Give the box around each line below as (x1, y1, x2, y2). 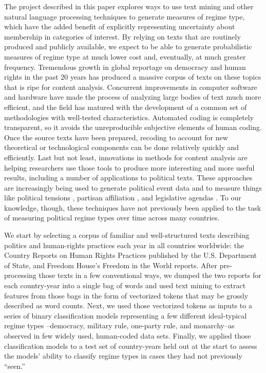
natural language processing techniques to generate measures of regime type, (4, 11, 245, 22)
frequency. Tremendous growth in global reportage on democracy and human (4, 61, 246, 72)
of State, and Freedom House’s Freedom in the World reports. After (4, 259, 218, 270)
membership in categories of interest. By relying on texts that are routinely (4, 31, 241, 42)
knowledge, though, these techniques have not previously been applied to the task (4, 202, 261, 213)
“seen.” (4, 360, 25, 371)
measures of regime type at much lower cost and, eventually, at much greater (4, 51, 246, 62)
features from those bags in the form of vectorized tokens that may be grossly (4, 290, 249, 301)
